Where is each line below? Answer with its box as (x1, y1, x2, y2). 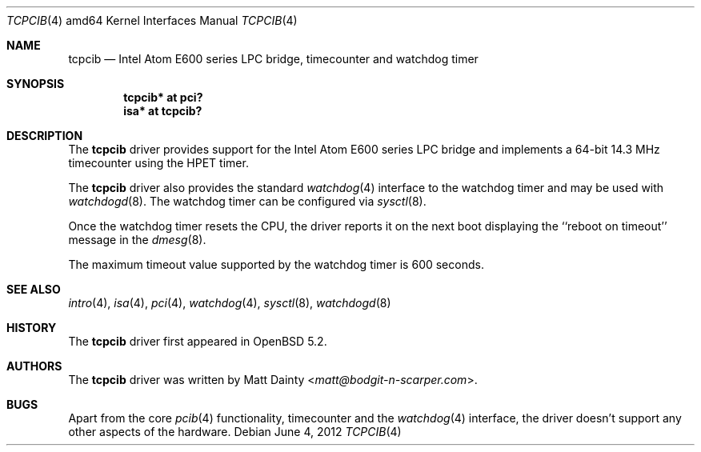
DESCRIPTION (6, 129, 83, 142)
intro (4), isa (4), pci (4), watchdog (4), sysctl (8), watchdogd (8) (68, 296, 391, 310)
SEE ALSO (6, 282, 61, 296)
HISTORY (6, 321, 57, 334)
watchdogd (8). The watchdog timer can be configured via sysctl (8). (68, 194, 427, 208)
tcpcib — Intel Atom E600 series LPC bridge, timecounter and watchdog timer (68, 52, 479, 66)
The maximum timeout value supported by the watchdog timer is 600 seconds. (68, 258, 484, 271)
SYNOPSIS (6, 77, 65, 90)
